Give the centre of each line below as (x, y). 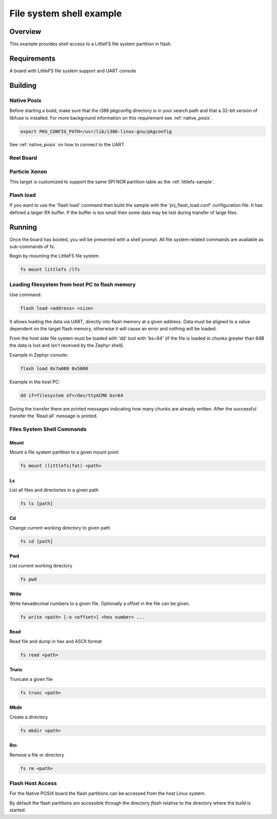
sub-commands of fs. (32, 247)
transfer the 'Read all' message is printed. (54, 416)
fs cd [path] (37, 541)
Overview (25, 32)
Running (23, 227)
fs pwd (28, 579)
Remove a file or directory (37, 755)
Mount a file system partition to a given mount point (64, 452)
